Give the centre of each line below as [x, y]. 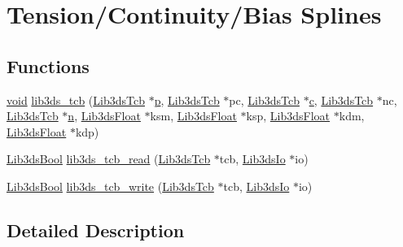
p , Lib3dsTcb [187, 100]
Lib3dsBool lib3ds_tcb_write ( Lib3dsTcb [110, 186]
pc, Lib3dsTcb [264, 100]
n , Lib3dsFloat [104, 116]
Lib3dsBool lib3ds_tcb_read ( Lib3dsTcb [109, 159]
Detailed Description [96, 230]
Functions [48, 65]
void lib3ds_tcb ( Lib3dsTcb [76, 100]
